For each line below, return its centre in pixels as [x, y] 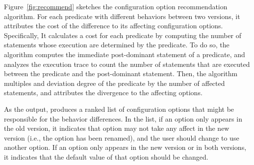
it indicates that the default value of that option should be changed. [106, 156]
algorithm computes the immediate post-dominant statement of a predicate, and [125, 54]
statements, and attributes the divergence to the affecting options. [103, 93]
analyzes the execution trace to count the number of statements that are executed [127, 64]
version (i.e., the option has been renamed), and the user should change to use [122, 137]
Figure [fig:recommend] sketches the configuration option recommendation [116, 6]
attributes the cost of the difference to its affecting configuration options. [114, 26]
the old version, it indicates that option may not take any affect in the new [117, 128]
